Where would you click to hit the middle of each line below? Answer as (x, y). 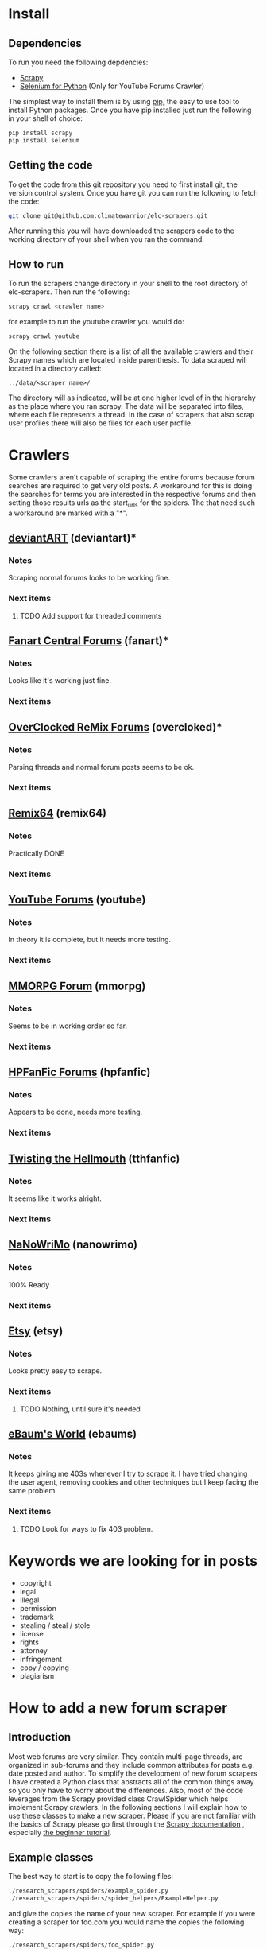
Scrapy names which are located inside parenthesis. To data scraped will (128, 360)
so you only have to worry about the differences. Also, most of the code (126, 1790)
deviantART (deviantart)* (73, 538)
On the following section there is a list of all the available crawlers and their (131, 351)
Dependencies (45, 43)
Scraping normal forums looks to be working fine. (89, 578)
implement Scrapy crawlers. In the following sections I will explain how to (128, 1807)
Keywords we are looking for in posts (133, 1561)
